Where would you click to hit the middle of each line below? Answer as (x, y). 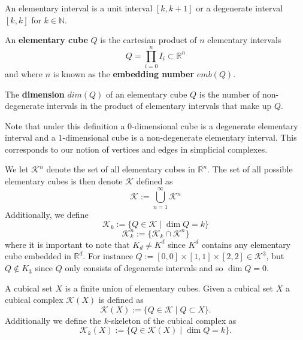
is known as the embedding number (124, 73)
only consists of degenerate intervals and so (144, 268)
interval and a (30, 137)
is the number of (229, 94)
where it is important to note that (67, 244)
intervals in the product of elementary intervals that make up (159, 106)
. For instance (108, 256)
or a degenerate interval (240, 8)
